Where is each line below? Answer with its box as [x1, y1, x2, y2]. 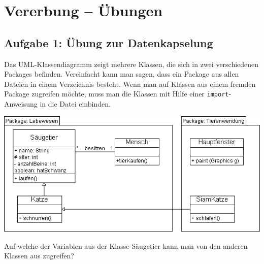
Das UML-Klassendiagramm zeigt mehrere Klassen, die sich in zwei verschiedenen [4, 58, 259, 69]
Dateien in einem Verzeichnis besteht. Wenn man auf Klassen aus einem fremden [4, 78, 256, 89]
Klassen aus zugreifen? [4, 250, 74, 261]
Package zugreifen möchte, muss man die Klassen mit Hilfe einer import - [4, 88, 232, 99]
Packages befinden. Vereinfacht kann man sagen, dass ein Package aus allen [4, 69, 239, 79]
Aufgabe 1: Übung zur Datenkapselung [4, 35, 213, 50]
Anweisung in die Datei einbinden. [4, 98, 111, 109]
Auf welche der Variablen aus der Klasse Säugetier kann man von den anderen [4, 240, 248, 251]
